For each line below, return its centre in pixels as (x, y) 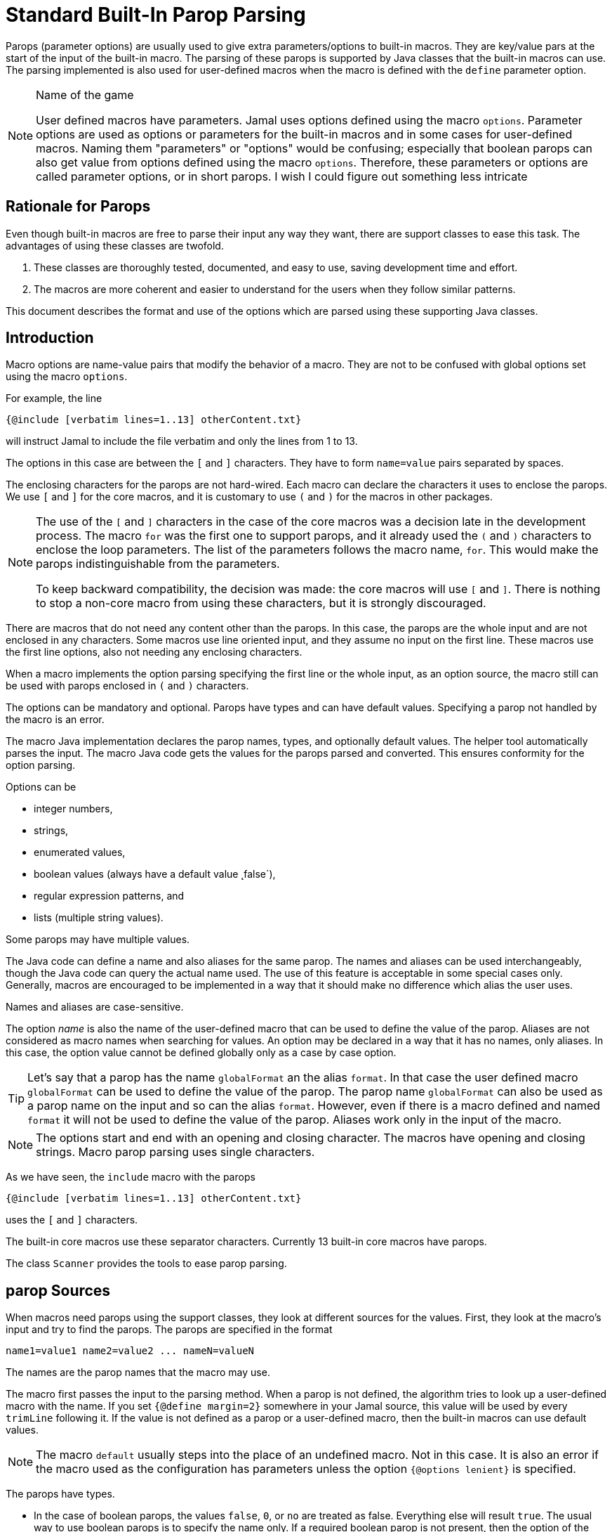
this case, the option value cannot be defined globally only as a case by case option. (201, 1053)
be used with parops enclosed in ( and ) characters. (127, 686)
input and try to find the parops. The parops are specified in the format (169, 1330)
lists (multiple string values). (99, 918)
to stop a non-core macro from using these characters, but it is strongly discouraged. (261, 603)
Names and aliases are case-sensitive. (95, 1007)
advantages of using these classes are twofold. (115, 245)
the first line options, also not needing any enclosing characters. (154, 652)
